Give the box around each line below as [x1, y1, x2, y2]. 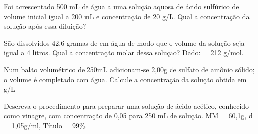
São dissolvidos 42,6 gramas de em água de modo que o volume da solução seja [4, 37, 245, 48]
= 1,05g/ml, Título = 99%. [4, 120, 87, 130]
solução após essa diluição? [4, 21, 86, 31]
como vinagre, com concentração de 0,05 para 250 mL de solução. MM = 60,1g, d [4, 110, 253, 121]
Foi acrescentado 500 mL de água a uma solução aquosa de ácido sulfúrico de [4, 1, 239, 11]
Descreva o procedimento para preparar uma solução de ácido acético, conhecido [4, 100, 249, 111]
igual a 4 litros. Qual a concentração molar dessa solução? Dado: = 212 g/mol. [4, 47, 244, 58]
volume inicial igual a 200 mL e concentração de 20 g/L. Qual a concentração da [4, 11, 250, 21]
